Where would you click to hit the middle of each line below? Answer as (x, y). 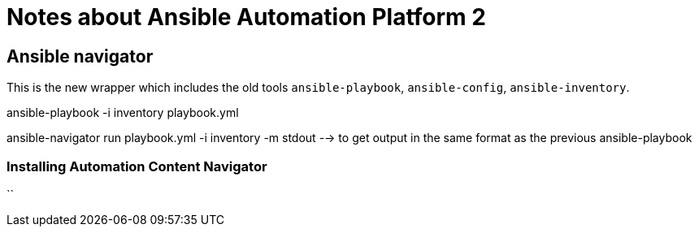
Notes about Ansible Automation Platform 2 (246, 17)
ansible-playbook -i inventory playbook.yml (123, 113)
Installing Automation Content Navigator (137, 166)
